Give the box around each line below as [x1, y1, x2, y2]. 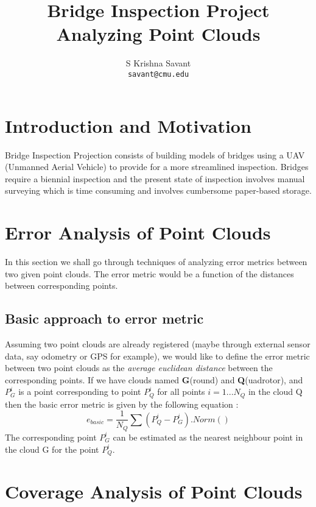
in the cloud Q [248, 385, 303, 398]
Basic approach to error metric [5, 309, 204, 328]
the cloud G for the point [5, 442, 99, 455]
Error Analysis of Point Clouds [5, 220, 271, 245]
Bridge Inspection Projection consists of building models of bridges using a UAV [5, 148, 305, 161]
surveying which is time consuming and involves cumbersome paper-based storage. [5, 184, 312, 197]
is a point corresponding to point [18, 385, 141, 398]
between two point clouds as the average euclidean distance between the [5, 361, 273, 374]
